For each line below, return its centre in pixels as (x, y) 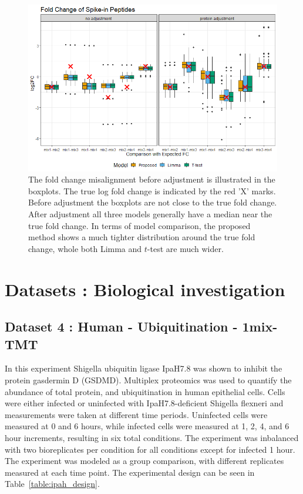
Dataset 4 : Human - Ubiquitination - (121, 326)
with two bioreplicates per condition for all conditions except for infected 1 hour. (150, 449)
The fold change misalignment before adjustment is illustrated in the (152, 179)
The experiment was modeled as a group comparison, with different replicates (144, 461)
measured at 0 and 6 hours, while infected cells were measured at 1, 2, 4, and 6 (147, 426)
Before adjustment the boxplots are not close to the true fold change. (153, 202)
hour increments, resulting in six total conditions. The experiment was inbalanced (152, 437)
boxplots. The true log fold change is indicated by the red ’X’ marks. (152, 190)
